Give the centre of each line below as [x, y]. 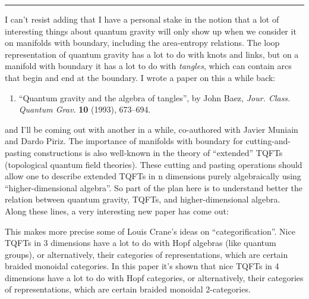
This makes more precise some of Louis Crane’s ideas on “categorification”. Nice [150, 231]
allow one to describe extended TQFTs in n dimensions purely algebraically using [153, 176]
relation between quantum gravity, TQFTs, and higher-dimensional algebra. [143, 199]
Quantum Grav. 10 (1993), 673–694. [85, 109]
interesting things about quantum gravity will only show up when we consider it [151, 31]
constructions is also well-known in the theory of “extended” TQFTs [158, 152]
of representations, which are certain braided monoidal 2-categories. [128, 289]
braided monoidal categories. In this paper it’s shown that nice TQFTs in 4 [142, 266]
